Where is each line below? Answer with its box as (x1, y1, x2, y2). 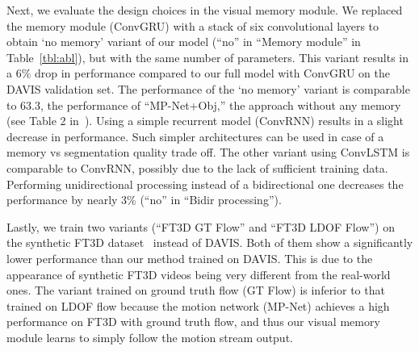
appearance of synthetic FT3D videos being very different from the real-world (6, 265, 391, 282)
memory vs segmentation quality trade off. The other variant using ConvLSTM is (6, 144, 410, 161)
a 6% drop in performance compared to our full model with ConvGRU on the (6, 65, 390, 81)
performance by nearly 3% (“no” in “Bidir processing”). (6, 191, 282, 208)
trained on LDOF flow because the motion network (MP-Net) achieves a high (6, 297, 390, 314)
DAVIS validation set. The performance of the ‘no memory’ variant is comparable (6, 80, 410, 97)
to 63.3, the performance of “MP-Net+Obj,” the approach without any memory (6, 96, 401, 113)
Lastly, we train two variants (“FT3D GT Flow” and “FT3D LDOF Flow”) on (6, 218, 395, 235)
